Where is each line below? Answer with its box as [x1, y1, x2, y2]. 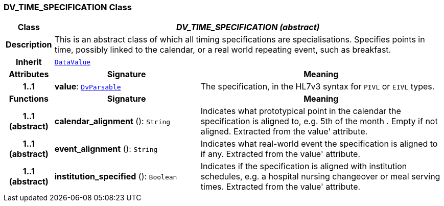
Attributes [9, 69, 49, 80]
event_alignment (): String [54, 144, 158, 154]
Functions [9, 94, 49, 104]
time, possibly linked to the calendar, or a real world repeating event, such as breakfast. [54, 44, 391, 55]
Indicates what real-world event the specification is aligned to [200, 139, 438, 149]
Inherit [15, 57, 42, 67]
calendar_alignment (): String [54, 116, 171, 127]
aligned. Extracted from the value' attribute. [200, 126, 368, 137]
